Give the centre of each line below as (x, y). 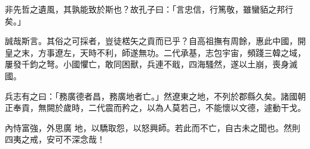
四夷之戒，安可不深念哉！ (55, 139)
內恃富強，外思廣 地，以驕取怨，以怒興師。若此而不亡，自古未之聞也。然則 (153, 127)
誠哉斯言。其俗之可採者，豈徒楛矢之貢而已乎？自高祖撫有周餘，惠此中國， (151, 41)
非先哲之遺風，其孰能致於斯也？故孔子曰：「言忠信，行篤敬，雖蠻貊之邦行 (149, 9)
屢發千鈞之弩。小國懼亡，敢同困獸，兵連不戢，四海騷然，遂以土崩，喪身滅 (151, 64)
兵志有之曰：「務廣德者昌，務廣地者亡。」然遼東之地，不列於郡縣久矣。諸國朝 (155, 96)
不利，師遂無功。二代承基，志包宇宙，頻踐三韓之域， (201, 52)
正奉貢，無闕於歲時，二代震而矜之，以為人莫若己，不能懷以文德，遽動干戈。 (155, 108)
